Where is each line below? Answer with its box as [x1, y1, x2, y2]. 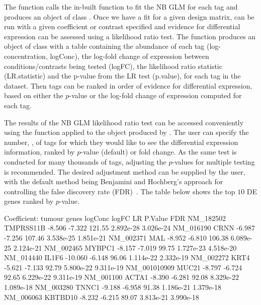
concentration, [4, 50, 48, 61]
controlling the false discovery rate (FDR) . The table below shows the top [4, 186, 235, 196]
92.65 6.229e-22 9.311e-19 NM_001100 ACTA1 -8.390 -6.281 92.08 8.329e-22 [4, 272, 239, 282]
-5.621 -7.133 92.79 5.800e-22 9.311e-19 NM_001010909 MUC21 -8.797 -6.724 [4, 262, 242, 272]
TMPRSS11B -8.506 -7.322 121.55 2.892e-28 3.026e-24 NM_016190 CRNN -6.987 [4, 222, 255, 233]
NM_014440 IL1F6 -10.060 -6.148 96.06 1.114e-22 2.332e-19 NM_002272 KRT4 [4, 252, 250, 263]
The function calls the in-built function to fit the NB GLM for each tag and [4, 2, 238, 12]
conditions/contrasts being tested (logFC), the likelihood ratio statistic [4, 60, 222, 71]
